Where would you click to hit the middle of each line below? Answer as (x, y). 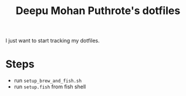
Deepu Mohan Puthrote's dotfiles (98, 11)
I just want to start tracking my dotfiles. (53, 41)
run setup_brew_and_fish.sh (48, 81)
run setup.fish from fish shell (50, 87)
